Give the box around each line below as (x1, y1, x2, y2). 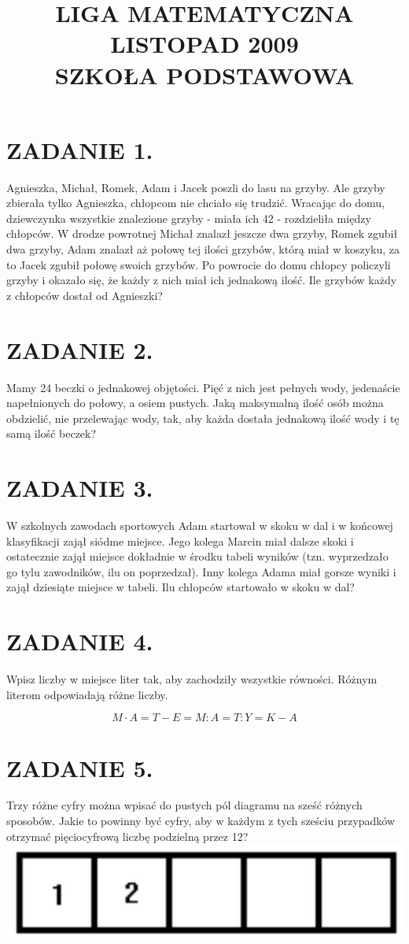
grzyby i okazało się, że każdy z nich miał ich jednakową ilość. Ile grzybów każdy (6, 272, 397, 288)
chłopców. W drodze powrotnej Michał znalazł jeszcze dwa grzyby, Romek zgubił (6, 225, 398, 242)
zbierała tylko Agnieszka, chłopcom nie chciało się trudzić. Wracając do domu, (6, 194, 385, 211)
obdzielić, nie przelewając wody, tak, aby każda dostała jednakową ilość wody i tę (6, 409, 400, 426)
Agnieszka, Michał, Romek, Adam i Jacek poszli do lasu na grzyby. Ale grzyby (6, 179, 385, 195)
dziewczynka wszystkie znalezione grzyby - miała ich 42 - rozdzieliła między (6, 209, 371, 226)
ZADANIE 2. (6, 333, 153, 365)
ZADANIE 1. (6, 133, 153, 165)
